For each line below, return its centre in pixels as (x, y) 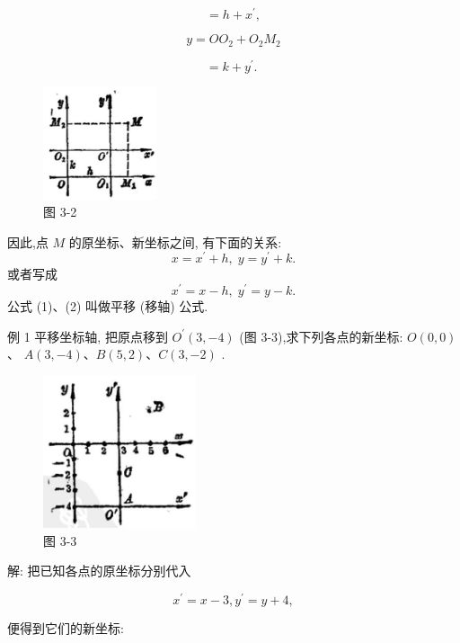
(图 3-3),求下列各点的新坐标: (321, 336)
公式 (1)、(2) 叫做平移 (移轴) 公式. (108, 306)
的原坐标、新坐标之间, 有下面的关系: (175, 241)
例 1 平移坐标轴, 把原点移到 (88, 336)
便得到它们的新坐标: (66, 627)
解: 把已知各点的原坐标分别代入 (99, 571)
